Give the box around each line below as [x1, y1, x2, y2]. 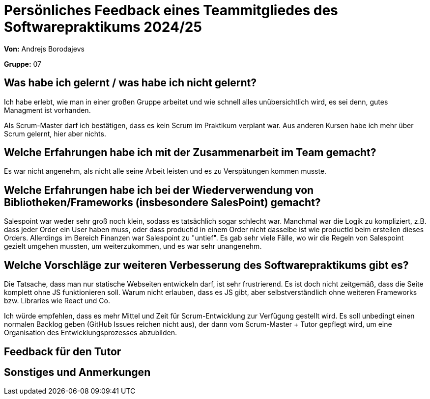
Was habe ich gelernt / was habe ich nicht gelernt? [4, 77, 257, 89]
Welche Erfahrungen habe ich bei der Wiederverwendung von [4, 184, 314, 196]
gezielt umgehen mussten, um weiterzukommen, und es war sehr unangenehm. [4, 242, 262, 251]
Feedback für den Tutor [4, 345, 121, 358]
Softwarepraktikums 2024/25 [4, 19, 202, 35]
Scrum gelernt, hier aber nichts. [4, 129, 106, 138]
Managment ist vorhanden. [4, 106, 91, 114]
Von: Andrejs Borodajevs [4, 44, 85, 53]
